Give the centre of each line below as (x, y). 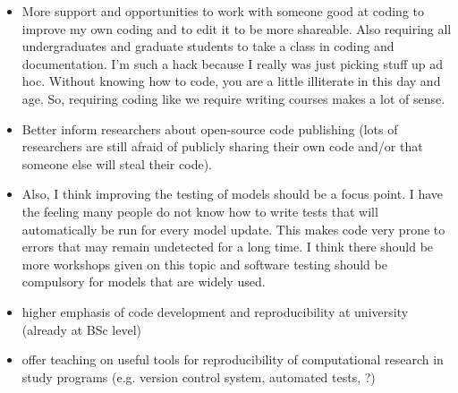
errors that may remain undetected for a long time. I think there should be (228, 247)
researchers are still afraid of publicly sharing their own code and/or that (222, 146)
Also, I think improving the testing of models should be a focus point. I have (233, 194)
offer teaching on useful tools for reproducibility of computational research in (233, 359)
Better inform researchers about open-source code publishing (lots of (210, 128)
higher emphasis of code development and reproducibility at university (215, 311)
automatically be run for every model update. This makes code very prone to (233, 229)
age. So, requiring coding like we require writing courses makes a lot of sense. (233, 98)
